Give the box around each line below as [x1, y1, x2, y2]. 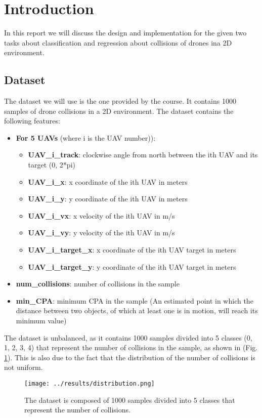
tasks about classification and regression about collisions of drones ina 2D [4, 37, 232, 48]
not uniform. [4, 362, 43, 372]
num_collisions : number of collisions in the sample [16, 278, 180, 289]
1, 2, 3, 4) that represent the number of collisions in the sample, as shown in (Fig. [4, 342, 258, 353]
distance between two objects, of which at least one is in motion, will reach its [16, 305, 258, 316]
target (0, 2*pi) [28, 159, 75, 170]
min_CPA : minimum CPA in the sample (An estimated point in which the [16, 295, 253, 306]
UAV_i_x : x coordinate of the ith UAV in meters [28, 176, 188, 187]
